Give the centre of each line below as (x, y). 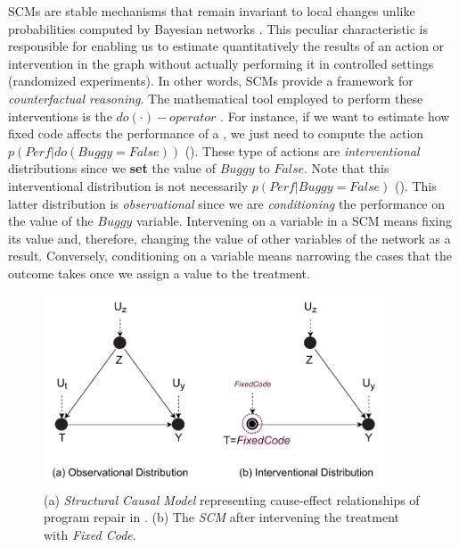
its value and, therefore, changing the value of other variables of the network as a (229, 238)
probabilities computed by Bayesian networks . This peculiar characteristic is (218, 28)
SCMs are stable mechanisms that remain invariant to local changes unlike (212, 11)
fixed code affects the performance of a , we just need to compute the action (216, 133)
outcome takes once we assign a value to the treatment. (159, 273)
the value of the (51, 221)
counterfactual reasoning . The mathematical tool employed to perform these (216, 98)
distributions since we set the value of (112, 168)
